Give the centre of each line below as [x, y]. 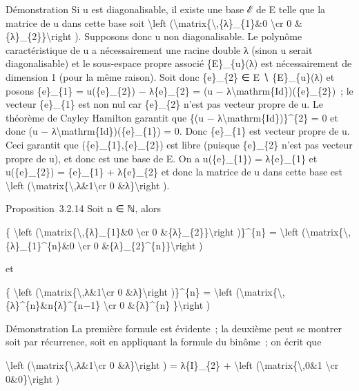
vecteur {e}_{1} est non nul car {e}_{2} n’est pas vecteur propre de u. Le [164, 104]
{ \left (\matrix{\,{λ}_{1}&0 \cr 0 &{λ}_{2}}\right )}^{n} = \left [152, 231]
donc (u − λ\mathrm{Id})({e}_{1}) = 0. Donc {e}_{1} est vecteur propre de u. [178, 131]
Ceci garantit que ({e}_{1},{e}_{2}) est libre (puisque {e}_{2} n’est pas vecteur [179, 144]
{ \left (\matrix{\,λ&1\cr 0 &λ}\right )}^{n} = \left [119, 291]
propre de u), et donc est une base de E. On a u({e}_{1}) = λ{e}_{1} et [162, 158]
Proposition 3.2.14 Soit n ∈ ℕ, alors [83, 208]
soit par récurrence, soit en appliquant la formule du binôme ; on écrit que [164, 342]
